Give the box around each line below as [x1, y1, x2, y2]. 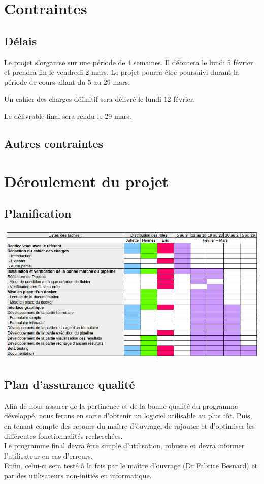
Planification [4, 205, 72, 221]
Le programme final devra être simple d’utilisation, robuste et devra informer [4, 440, 245, 451]
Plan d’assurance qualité [4, 377, 135, 392]
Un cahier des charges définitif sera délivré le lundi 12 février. [4, 94, 195, 104]
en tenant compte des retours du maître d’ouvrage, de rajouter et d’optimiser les [4, 420, 255, 431]
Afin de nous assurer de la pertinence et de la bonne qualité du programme [4, 400, 238, 411]
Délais [4, 33, 37, 48]
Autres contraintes [4, 135, 104, 151]
